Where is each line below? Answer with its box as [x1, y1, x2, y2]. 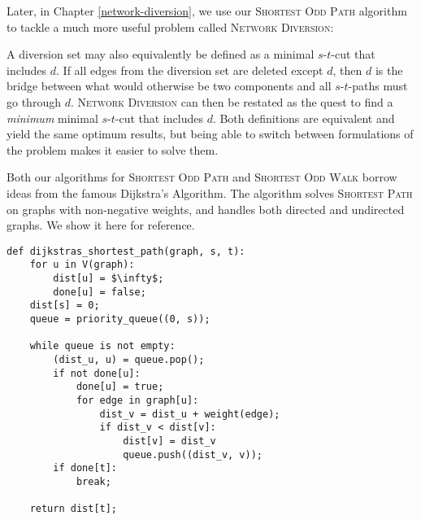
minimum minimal [7, 109, 98, 126]
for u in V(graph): [29, 259, 135, 271]
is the [375, 61, 403, 78]
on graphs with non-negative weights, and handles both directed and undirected [7, 200, 405, 217]
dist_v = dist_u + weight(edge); [99, 408, 280, 420]
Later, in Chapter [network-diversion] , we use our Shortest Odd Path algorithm [7, 2, 407, 19]
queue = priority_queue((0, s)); [29, 313, 210, 325]
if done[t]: [53, 462, 118, 474]
